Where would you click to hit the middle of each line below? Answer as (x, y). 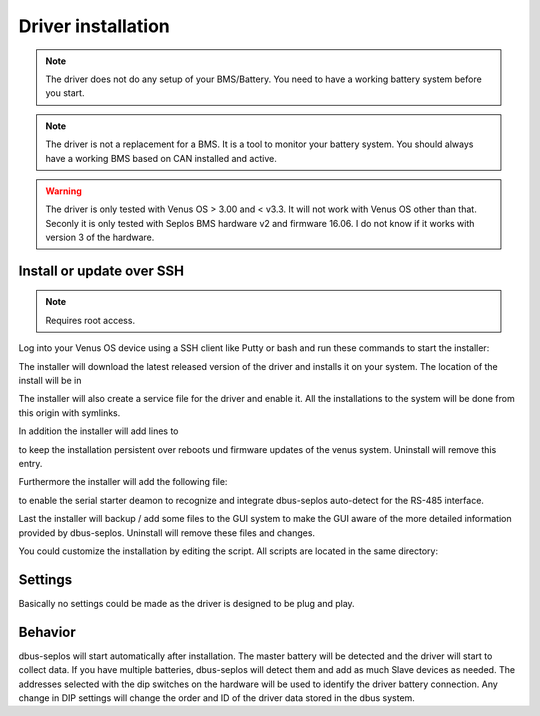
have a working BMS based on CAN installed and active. (161, 158)
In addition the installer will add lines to (98, 431)
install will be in (50, 381)
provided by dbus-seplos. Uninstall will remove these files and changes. (166, 532)
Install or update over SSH (101, 270)
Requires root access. (90, 320)
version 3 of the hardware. (100, 237)
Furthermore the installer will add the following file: (123, 482)
